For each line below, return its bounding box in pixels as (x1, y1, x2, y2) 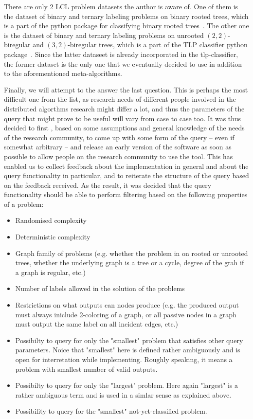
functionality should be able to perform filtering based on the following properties (4, 189, 248, 200)
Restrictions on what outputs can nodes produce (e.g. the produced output (15, 300, 239, 310)
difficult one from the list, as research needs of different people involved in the (4, 94, 236, 104)
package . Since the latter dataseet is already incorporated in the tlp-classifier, (4, 49, 238, 59)
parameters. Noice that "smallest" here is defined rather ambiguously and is (15, 345, 240, 355)
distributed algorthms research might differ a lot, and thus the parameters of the (4, 103, 245, 113)
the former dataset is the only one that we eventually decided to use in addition (4, 58, 242, 69)
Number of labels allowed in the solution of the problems (15, 283, 185, 293)
